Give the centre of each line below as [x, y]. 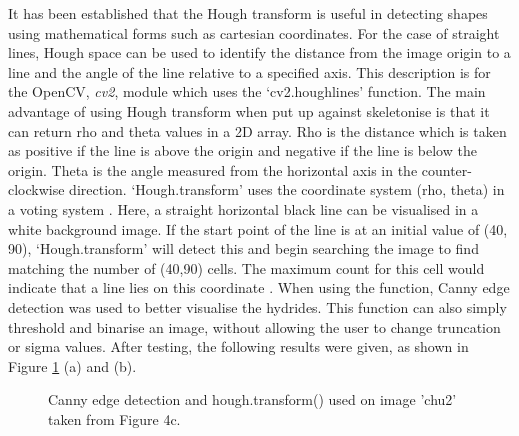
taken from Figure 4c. [114, 418]
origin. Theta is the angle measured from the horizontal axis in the [213, 169]
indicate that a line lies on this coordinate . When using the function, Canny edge [259, 287]
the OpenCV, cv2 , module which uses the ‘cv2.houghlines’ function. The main [247, 91]
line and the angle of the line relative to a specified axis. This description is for [249, 71]
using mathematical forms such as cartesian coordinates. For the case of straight [254, 32]
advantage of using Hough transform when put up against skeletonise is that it [249, 110]
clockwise [36, 189]
